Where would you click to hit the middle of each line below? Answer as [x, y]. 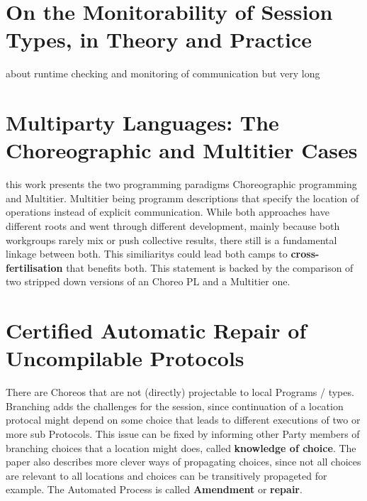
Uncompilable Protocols [125, 358]
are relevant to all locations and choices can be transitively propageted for [166, 475]
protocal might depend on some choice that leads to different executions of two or [183, 420]
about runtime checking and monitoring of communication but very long [163, 73]
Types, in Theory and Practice [159, 39]
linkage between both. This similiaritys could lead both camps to [147, 254]
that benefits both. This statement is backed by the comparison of [210, 267]
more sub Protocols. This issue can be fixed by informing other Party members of [183, 434]
